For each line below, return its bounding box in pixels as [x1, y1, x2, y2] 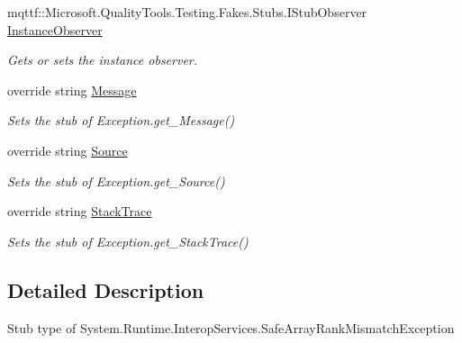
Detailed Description [7, 275, 204, 303]
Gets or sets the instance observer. [7, 50, 198, 69]
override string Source [7, 140, 128, 159]
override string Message [7, 80, 137, 99]
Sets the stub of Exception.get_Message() [7, 111, 235, 130]
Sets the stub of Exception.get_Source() [7, 171, 225, 190]
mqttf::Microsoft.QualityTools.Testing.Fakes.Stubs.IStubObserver [7, 3, 367, 21]
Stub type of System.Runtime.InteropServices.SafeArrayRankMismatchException [7, 318, 455, 337]
